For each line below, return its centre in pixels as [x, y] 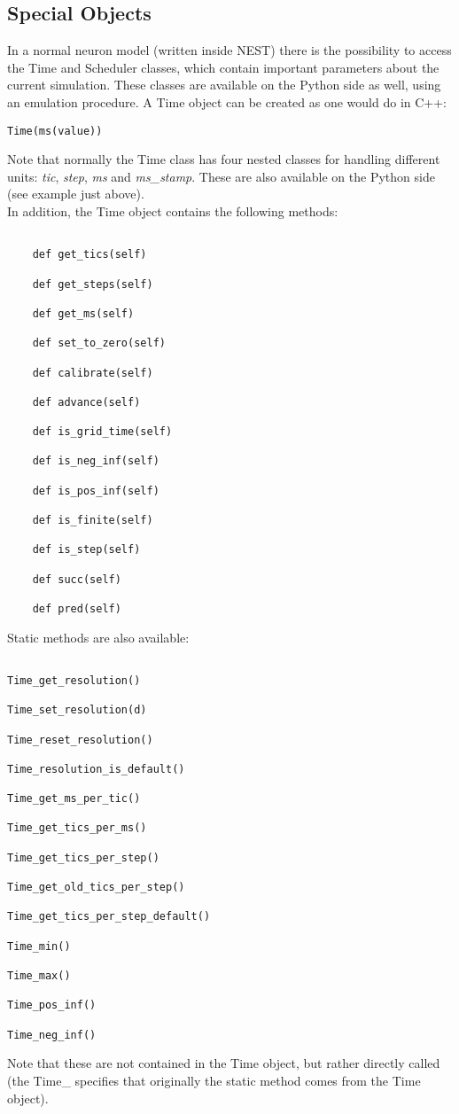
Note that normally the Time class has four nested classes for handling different [224, 159]
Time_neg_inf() [52, 1035]
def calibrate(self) [93, 373]
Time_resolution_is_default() [96, 769]
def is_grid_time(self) [102, 432]
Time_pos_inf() [52, 1005]
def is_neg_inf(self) [96, 461]
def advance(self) [86, 402]
